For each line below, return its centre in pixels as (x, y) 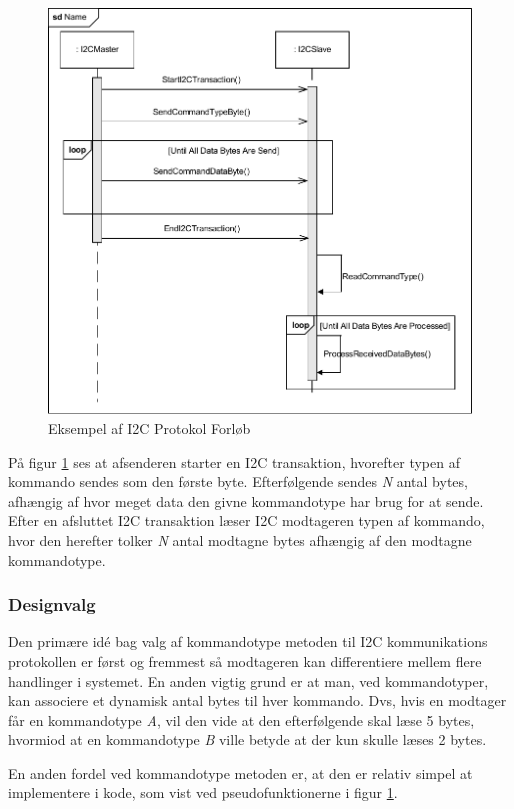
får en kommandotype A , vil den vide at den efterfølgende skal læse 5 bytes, (241, 719)
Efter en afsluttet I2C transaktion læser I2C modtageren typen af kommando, (246, 520)
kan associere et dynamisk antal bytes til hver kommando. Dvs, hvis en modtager (257, 700)
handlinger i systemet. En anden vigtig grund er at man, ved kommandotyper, (248, 680)
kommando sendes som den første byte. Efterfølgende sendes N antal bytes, (238, 481)
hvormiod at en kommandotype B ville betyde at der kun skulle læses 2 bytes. (247, 739)
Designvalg (52, 604)
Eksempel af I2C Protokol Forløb (149, 427)
